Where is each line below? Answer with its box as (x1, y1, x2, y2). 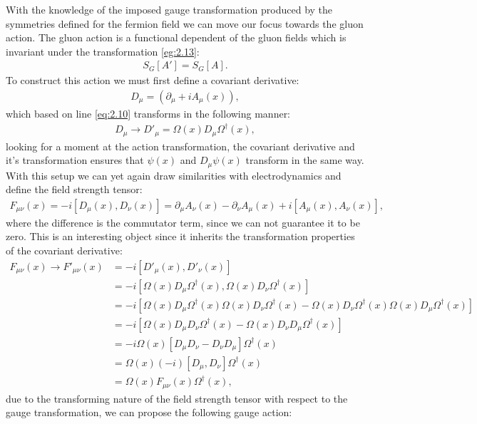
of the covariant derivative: (6, 243, 123, 258)
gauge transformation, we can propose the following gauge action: (6, 405, 292, 420)
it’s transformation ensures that (6, 152, 144, 167)
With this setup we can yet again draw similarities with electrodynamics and (6, 167, 342, 182)
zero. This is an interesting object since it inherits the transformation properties (6, 229, 355, 244)
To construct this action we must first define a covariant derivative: (6, 73, 299, 88)
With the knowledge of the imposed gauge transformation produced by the (6, 2, 333, 16)
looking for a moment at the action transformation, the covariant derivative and (6, 138, 355, 153)
